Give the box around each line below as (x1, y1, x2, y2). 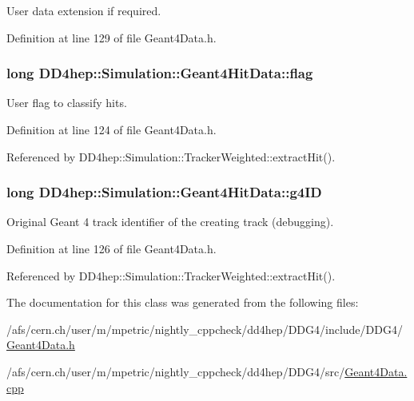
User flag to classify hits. (6, 94, 127, 111)
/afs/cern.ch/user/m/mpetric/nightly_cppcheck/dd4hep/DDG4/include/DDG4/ (6, 320, 403, 337)
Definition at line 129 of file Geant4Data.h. (6, 29, 217, 46)
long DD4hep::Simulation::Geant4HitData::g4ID (6, 182, 322, 202)
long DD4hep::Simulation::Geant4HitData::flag (6, 63, 313, 83)
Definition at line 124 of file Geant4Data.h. (6, 121, 217, 137)
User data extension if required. (6, 2, 161, 18)
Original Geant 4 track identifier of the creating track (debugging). (6, 213, 334, 230)
